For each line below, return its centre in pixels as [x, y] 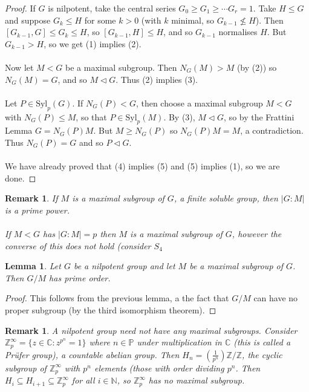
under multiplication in [179, 342]
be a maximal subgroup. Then [121, 67]
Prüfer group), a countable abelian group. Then [92, 354]
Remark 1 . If [31, 198]
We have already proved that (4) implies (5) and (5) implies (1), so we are [142, 166]
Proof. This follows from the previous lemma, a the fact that [117, 298]
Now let [19, 67]
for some [100, 20]
